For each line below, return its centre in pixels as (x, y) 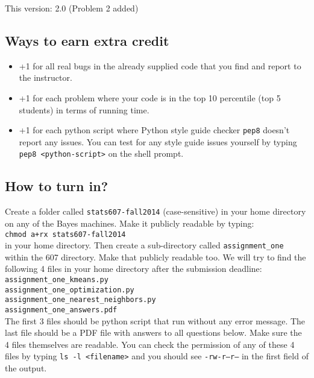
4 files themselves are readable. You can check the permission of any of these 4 (150, 344)
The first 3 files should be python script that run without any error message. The (155, 320)
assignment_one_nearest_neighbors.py (80, 300)
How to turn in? (57, 186)
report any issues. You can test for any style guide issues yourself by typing (158, 141)
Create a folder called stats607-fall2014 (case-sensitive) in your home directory (155, 211)
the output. (26, 368)
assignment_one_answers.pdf (61, 310)
